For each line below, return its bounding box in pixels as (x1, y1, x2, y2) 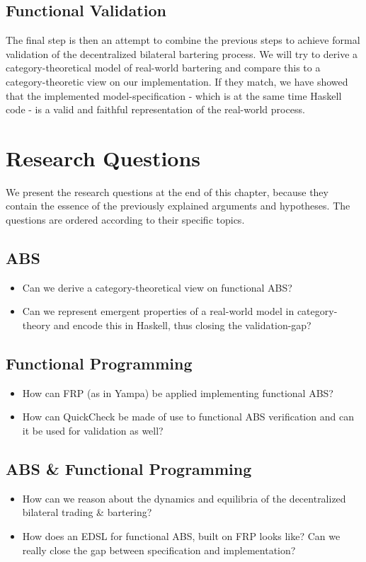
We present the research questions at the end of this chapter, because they (6, 184, 328, 199)
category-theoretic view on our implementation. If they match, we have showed (6, 74, 348, 88)
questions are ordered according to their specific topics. (6, 212, 245, 227)
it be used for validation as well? (22, 423, 164, 438)
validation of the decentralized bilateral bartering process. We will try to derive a (6, 46, 358, 61)
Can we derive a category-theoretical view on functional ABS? (22, 280, 292, 294)
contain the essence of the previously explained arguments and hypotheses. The (6, 198, 350, 213)
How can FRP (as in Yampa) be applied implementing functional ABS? (22, 385, 333, 400)
